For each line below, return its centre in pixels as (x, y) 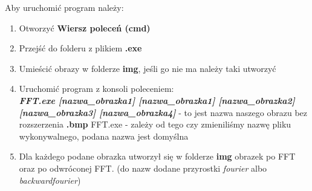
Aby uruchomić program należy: (64, 7)
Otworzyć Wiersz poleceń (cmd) (85, 28)
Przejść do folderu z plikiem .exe (80, 48)
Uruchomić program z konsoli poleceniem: (96, 89)
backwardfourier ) (50, 180)
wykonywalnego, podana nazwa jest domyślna (104, 136)
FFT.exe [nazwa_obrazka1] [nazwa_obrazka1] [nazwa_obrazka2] (157, 100)
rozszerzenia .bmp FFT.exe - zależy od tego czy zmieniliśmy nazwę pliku (155, 124)
